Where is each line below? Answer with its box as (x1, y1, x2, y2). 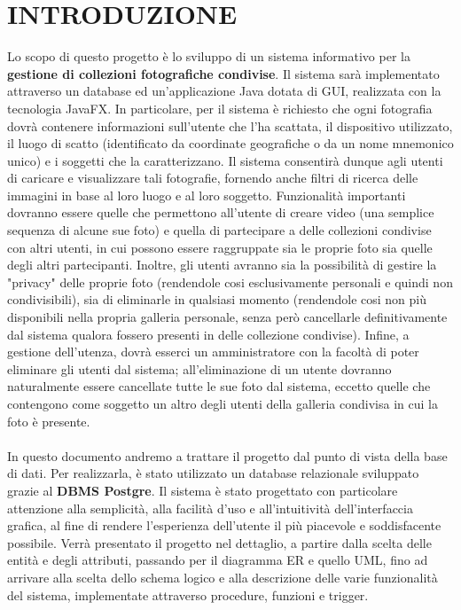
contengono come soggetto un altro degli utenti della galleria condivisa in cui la (7, 395, 438, 412)
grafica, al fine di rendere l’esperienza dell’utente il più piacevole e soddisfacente (7, 516, 441, 535)
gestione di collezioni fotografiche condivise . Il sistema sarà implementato (7, 64, 440, 82)
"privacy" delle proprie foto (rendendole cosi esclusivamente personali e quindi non (7, 272, 453, 291)
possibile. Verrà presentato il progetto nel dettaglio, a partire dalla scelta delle (7, 533, 432, 551)
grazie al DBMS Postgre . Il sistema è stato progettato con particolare (7, 481, 398, 499)
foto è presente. (7, 411, 90, 430)
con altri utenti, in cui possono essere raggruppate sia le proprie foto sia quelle (7, 238, 433, 256)
